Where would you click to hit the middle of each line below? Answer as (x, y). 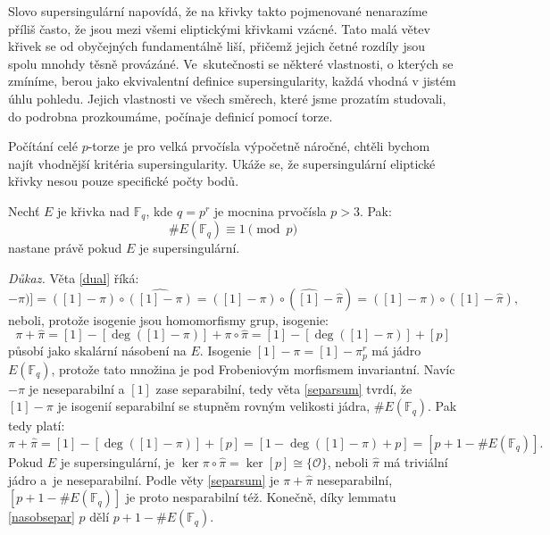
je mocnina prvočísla (270, 210)
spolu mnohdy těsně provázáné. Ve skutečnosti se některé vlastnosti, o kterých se (231, 63)
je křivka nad (94, 210)
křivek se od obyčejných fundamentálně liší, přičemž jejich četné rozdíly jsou (217, 46)
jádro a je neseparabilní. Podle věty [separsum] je (144, 479)
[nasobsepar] (42, 517)
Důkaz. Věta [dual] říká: (74, 277)
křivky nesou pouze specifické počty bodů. (124, 181)
